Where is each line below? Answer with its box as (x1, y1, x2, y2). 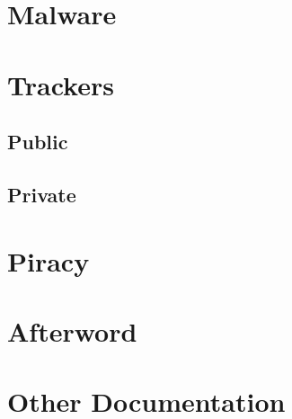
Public (7, 128, 68, 156)
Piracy (7, 242, 90, 279)
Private (7, 180, 76, 208)
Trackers (7, 66, 114, 103)
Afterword (7, 312, 137, 349)
